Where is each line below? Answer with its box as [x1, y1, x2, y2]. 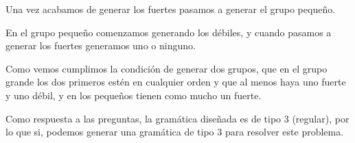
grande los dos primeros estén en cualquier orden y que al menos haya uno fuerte [5, 75, 346, 89]
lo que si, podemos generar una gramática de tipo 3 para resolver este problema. [5, 125, 344, 139]
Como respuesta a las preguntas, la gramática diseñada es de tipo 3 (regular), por [5, 111, 350, 125]
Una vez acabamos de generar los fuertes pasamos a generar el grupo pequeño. [5, 2, 336, 16]
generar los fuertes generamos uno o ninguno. [5, 38, 196, 53]
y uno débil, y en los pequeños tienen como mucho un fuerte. [5, 88, 262, 102]
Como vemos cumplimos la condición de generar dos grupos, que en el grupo [5, 61, 328, 75]
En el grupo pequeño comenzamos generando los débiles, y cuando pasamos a [5, 25, 332, 39]
